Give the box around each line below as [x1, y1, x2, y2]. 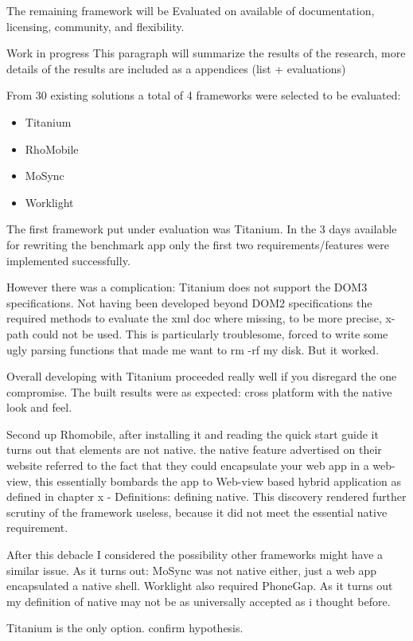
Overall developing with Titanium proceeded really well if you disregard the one [6, 368, 397, 385]
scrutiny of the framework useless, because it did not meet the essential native [6, 503, 388, 520]
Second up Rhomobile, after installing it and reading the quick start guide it [6, 425, 379, 442]
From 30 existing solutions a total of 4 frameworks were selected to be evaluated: [6, 87, 401, 104]
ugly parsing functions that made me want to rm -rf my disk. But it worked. [6, 341, 380, 358]
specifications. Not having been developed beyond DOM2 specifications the [6, 294, 372, 311]
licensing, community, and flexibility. [6, 18, 185, 34]
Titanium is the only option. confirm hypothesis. [6, 620, 244, 636]
